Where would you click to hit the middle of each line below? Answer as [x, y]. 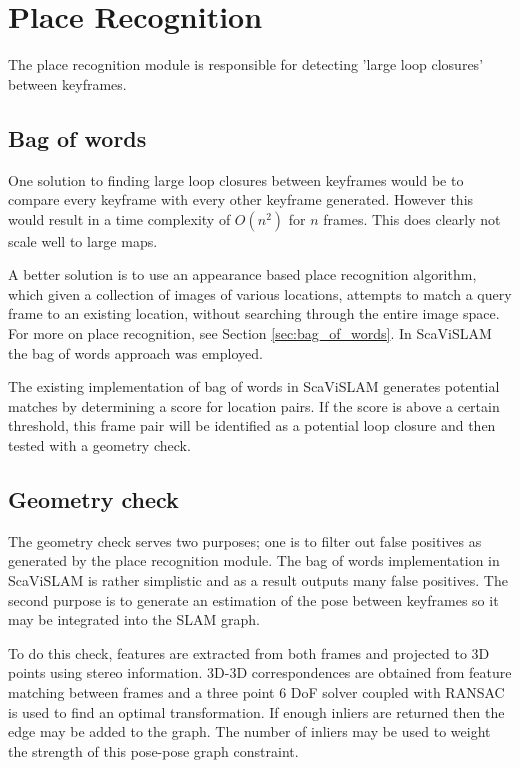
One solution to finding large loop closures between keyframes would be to [236, 179]
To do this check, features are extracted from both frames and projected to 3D [249, 652]
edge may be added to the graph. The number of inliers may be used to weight [249, 731]
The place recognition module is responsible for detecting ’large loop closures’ [246, 64]
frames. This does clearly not [412, 218]
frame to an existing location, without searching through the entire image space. [254, 313]
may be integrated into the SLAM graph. [134, 619]
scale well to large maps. [83, 240]
